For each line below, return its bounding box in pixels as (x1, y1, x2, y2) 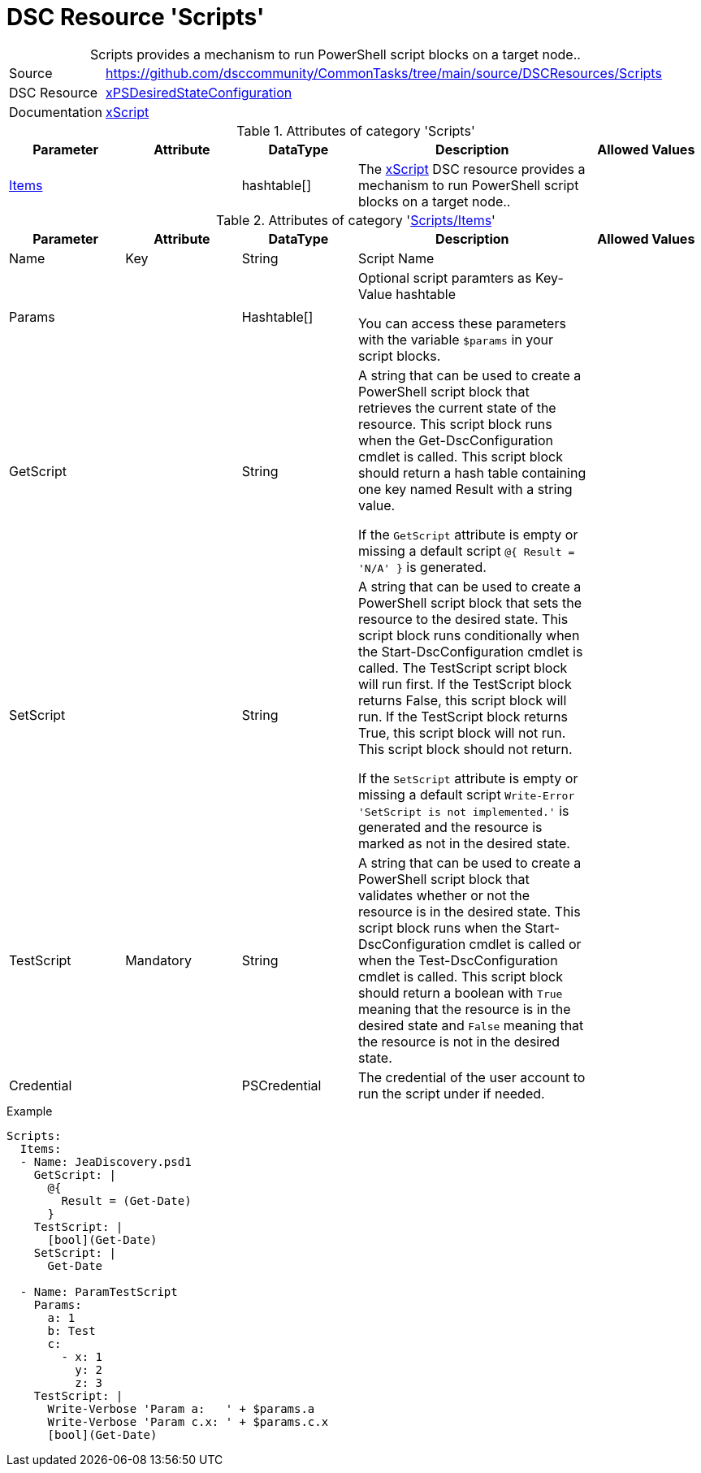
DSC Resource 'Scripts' (6, 3, 265, 31)
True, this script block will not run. (357, 724, 566, 741)
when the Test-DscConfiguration (357, 951, 558, 968)
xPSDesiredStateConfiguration (106, 84, 292, 101)
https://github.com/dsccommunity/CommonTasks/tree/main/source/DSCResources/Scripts (106, 64, 662, 81)
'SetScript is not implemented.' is (357, 802, 569, 819)
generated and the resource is (357, 818, 543, 835)
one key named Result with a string (357, 480, 573, 497)
